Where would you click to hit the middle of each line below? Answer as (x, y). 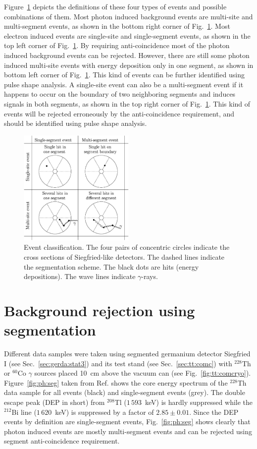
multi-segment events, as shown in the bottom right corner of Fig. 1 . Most (117, 26)
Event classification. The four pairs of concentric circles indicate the (127, 247)
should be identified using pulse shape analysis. (76, 123)
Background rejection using (100, 310)
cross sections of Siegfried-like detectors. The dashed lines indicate (124, 256)
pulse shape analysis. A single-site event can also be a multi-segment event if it (124, 84)
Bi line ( (24, 412)
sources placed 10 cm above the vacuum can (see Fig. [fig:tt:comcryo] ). (143, 373)
